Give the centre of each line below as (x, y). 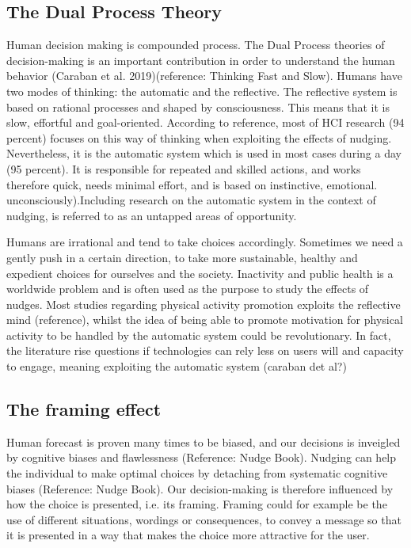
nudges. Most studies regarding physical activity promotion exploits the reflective (204, 304)
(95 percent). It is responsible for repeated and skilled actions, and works (184, 168)
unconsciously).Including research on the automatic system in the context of (191, 200)
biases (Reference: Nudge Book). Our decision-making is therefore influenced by (200, 488)
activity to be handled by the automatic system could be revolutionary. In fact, (199, 335)
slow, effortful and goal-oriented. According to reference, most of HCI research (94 (205, 122)
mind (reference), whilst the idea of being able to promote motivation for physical (205, 320)
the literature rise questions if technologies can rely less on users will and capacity (205, 350)
